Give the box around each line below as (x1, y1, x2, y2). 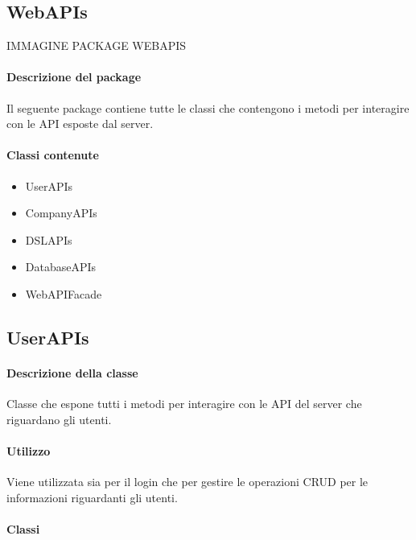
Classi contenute (6, 146, 99, 163)
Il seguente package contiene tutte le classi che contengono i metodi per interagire (6, 99, 410, 116)
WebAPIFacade (25, 285, 102, 302)
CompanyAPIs (25, 204, 97, 221)
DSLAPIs (25, 231, 72, 248)
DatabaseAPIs (25, 258, 97, 275)
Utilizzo (6, 442, 51, 459)
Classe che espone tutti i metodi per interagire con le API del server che (6, 395, 362, 412)
